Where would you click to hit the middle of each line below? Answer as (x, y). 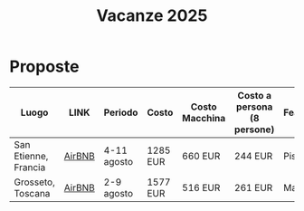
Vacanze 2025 (152, 16)
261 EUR (253, 187)
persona (255, 107)
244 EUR (253, 156)
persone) (254, 129)
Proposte (44, 67)
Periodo (121, 112)
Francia (30, 167)
